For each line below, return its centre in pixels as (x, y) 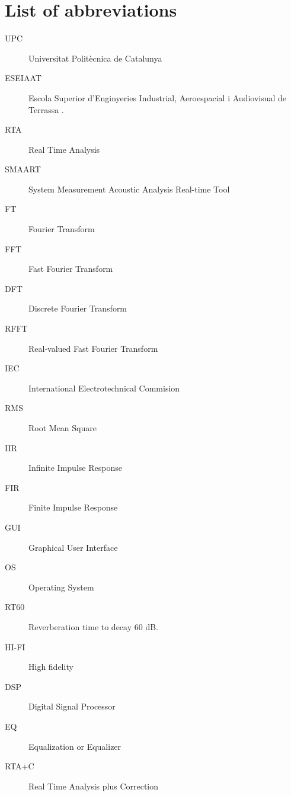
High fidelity (51, 667)
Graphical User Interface (73, 547)
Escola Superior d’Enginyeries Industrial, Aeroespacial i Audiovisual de (158, 97)
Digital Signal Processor (72, 706)
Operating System (61, 587)
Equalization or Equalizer (75, 746)
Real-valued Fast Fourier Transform (93, 348)
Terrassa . (46, 109)
